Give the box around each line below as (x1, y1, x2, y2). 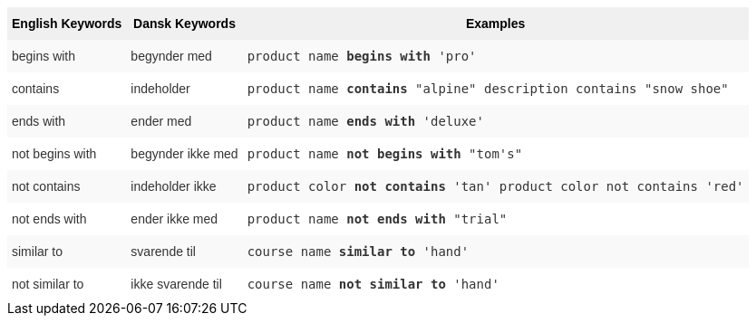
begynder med (131, 49, 212, 63)
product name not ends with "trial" (247, 212, 508, 226)
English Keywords (12, 16, 122, 31)
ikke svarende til (131, 277, 222, 291)
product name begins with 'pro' (247, 49, 477, 63)
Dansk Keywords (133, 16, 236, 31)
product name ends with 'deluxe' (247, 114, 484, 128)
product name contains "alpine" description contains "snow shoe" (247, 81, 729, 96)
